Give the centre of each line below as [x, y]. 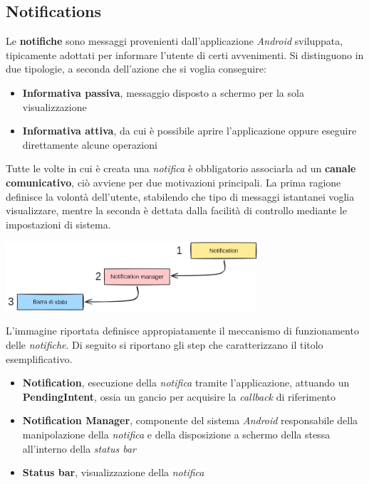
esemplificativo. [39, 358]
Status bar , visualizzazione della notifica [113, 472]
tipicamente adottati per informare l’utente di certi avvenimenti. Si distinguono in [185, 54]
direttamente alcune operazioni [90, 144]
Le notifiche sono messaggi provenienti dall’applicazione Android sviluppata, [175, 41]
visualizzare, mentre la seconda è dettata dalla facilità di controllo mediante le [176, 210]
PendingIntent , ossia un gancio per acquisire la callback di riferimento [179, 396]
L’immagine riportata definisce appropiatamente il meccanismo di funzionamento [182, 331]
